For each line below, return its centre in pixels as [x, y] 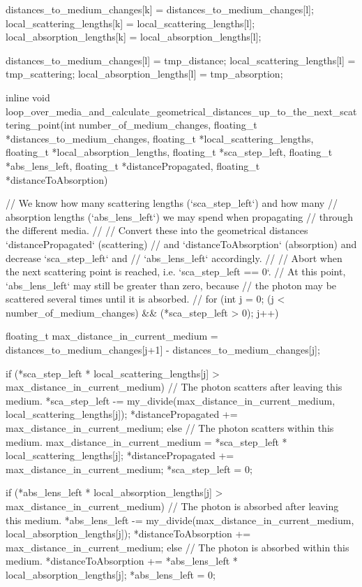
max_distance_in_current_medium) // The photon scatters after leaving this [174, 387]
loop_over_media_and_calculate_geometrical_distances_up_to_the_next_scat [181, 111]
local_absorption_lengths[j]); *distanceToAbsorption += [128, 534]
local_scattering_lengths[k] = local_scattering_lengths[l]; [130, 23]
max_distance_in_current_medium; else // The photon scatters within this [170, 428]
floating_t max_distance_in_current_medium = [112, 336]
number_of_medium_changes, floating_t [168, 125]
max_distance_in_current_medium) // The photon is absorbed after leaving [172, 506]
